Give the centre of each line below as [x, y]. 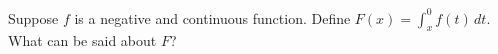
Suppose [33, 17]
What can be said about [82, 40]
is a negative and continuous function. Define [212, 17]
